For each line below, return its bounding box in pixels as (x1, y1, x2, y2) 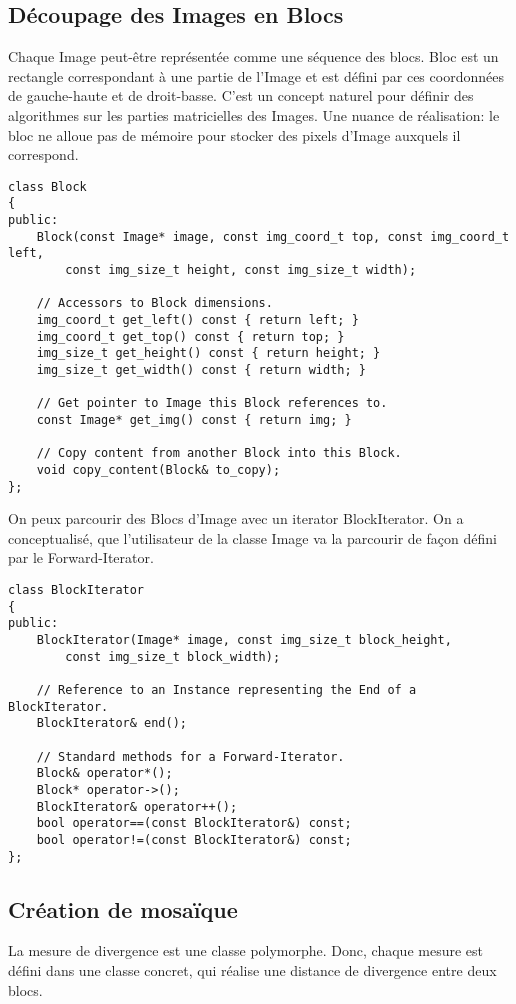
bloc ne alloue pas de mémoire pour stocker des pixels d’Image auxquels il (8, 124, 461, 145)
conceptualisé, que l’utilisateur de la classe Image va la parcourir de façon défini (8, 527, 497, 548)
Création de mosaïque (8, 893, 238, 924)
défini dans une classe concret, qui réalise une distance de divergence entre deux (8, 959, 497, 980)
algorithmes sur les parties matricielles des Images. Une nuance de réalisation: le (8, 104, 500, 125)
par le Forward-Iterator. (8, 547, 154, 568)
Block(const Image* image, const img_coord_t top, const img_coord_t (36, 229, 510, 244)
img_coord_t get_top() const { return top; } (36, 329, 345, 344)
